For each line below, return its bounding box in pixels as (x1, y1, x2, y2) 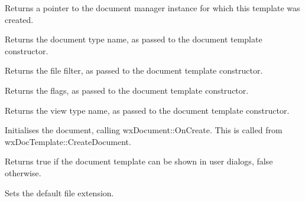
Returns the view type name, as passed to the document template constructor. (5, 104, 290, 116)
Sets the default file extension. (5, 186, 114, 199)
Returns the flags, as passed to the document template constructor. (5, 84, 249, 96)
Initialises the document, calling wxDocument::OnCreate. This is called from (5, 124, 283, 136)
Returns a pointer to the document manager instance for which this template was (5, 2, 300, 14)
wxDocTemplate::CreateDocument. (5, 135, 131, 147)
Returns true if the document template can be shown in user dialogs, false (5, 155, 273, 167)
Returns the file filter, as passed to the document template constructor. (5, 64, 263, 77)
